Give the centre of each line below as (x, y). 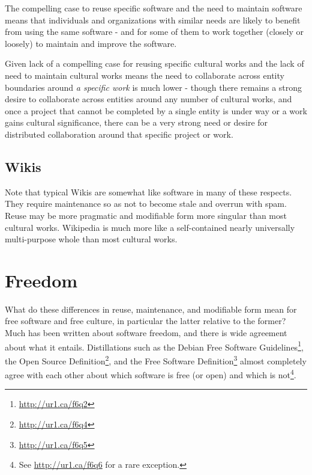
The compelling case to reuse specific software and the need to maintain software (154, 8)
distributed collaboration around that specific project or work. (119, 134)
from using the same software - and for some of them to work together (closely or (154, 32)
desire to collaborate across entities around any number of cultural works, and (148, 99)
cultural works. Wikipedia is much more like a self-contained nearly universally (150, 227)
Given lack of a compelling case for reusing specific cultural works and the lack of (154, 63)
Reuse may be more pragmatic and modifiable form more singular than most (146, 215)
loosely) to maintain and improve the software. (91, 43)
